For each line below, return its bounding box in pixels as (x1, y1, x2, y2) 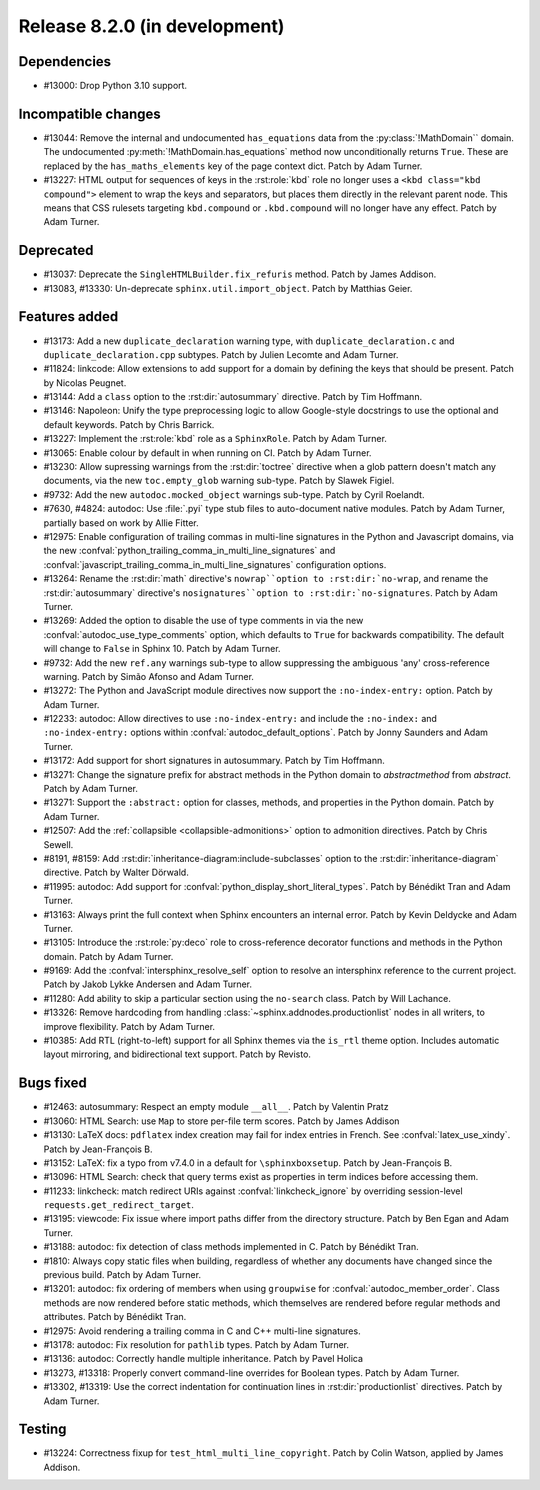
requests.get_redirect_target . (43, 1199, 195, 1211)
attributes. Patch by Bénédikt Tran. (43, 1311, 187, 1323)
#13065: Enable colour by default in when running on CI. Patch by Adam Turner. (43, 446, 372, 459)
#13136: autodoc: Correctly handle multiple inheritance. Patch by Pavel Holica (43, 1353, 364, 1365)
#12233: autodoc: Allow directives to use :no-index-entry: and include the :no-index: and (43, 713, 437, 725)
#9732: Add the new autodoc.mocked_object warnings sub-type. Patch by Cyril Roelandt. (43, 488, 425, 500)
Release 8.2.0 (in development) (18, 15, 285, 37)
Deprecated (18, 242, 94, 259)
